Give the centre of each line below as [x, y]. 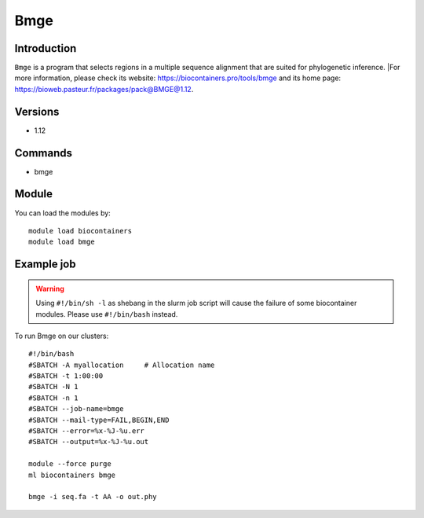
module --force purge [70, 464]
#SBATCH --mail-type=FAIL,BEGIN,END [99, 420]
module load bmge [62, 242]
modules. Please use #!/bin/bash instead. [107, 314]
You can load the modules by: [63, 213]
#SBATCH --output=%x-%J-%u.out [89, 442]
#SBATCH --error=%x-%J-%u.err [87, 431]
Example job [45, 265]
